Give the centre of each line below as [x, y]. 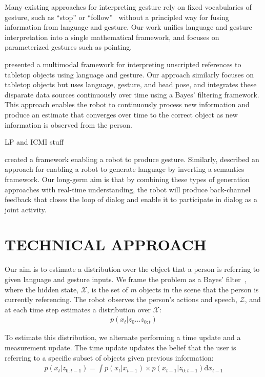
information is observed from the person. [68, 124]
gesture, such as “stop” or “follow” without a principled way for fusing [117, 17]
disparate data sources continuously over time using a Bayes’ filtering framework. [132, 94]
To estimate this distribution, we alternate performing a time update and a [123, 337]
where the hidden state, [42, 289]
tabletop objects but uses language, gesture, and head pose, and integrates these [131, 84]
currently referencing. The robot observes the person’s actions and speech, [121, 299]
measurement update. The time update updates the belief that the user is [120, 347]
